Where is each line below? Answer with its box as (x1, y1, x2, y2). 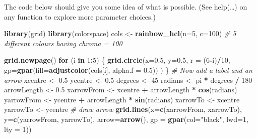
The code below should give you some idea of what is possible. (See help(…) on (4, 2, 247, 12)
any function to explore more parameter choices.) (4, 11, 156, 22)
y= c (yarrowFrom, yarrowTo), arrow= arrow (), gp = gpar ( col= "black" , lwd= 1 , (4, 113, 248, 124)
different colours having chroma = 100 (4, 38, 122, 48)
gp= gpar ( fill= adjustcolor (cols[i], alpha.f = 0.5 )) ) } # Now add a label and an (4, 64, 252, 75)
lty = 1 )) (4, 123, 32, 134)
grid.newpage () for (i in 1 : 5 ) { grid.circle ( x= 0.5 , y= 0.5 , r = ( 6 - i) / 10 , (4, 55, 230, 65)
